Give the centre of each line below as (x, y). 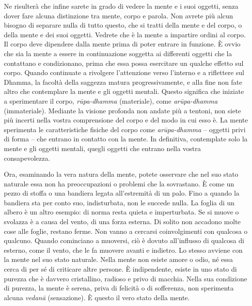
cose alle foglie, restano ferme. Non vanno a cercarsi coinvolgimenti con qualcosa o (126, 231)
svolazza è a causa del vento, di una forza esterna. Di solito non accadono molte (122, 222)
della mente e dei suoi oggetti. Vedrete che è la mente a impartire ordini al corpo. (125, 34)
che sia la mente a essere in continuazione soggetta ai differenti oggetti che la (118, 53)
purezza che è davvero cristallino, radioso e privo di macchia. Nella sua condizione (126, 278)
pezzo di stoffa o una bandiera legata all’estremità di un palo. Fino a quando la (122, 193)
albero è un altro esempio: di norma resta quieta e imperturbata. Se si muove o (121, 212)
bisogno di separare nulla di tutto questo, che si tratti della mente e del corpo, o (123, 25)
